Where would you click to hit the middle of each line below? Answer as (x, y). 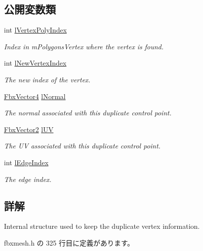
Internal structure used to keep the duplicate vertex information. (102, 226)
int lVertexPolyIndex (36, 30)
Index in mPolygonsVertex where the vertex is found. (84, 46)
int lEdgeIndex (26, 162)
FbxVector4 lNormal (35, 96)
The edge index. (28, 179)
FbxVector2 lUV (29, 129)
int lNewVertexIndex (35, 63)
